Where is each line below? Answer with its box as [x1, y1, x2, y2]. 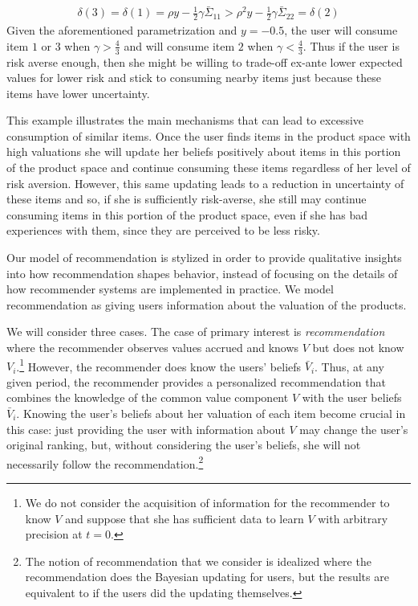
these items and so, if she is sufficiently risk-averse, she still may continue [6, 190, 367, 207]
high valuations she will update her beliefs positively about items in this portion [6, 143, 401, 160]
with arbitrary [318, 510, 388, 526]
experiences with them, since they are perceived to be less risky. [6, 222, 320, 239]
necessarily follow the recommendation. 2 [6, 452, 204, 472]
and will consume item [124, 37, 235, 54]
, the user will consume [284, 22, 398, 39]
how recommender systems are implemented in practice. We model [6, 280, 334, 297]
